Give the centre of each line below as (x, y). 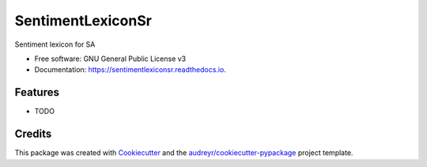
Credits (33, 134)
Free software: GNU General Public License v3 (110, 59)
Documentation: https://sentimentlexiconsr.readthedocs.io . (130, 70)
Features (37, 92)
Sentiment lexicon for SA (55, 44)
